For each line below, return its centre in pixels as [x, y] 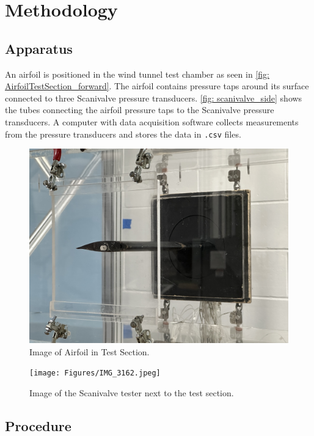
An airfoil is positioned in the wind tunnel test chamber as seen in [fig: [137, 74]
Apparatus [39, 48]
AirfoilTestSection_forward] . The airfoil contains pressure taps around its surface [157, 86]
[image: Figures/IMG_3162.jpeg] [95, 373]
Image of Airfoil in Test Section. [89, 351]
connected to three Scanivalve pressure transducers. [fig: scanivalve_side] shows [154, 98]
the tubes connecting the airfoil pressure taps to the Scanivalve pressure [140, 110]
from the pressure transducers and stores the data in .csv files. [123, 134]
